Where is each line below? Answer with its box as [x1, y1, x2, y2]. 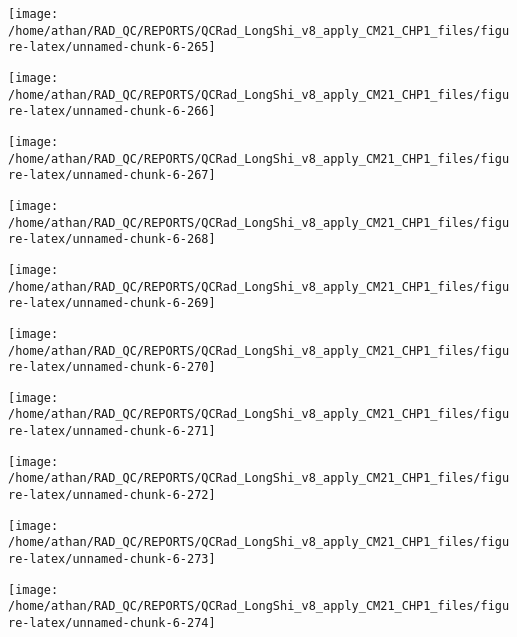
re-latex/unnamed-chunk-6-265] [8, 40, 216, 55]
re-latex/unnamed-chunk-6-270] [8, 360, 216, 375]
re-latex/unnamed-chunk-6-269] [8, 296, 216, 311]
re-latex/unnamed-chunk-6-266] [8, 104, 216, 119]
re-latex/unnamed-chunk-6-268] [8, 232, 216, 247]
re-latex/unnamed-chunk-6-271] [8, 424, 216, 439]
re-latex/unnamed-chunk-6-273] [8, 552, 216, 567]
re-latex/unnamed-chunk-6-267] [8, 168, 216, 183]
